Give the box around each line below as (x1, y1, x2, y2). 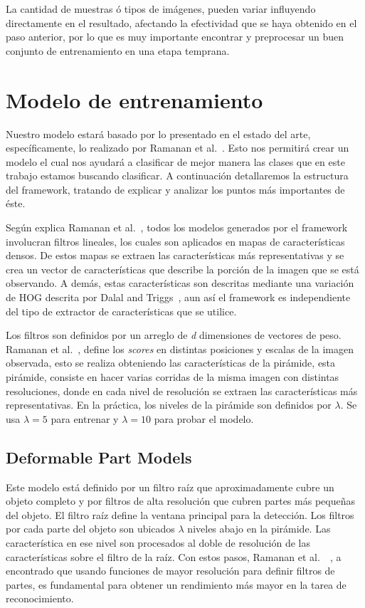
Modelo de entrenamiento (6, 85, 263, 114)
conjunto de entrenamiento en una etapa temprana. (6, 43, 230, 58)
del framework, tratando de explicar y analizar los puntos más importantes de (6, 182, 345, 196)
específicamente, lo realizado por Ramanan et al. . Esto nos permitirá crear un (6, 140, 349, 155)
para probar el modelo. (154, 411, 254, 426)
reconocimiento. (6, 591, 74, 606)
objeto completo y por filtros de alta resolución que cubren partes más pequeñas (6, 493, 355, 508)
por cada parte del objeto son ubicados (6, 521, 175, 536)
